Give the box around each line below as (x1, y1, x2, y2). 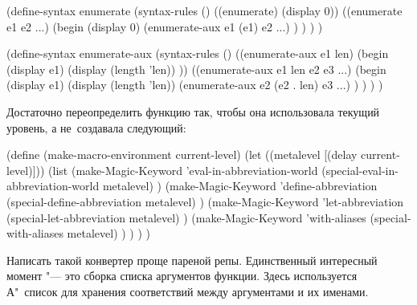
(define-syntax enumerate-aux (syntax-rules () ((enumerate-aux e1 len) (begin (6, 45, 389, 62)
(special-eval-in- (321, 161, 399, 178)
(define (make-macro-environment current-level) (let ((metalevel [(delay (6, 146, 358, 163)
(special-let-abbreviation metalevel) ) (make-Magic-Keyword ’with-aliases (6, 209, 366, 226)
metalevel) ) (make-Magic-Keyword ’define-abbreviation (102, 177, 378, 194)
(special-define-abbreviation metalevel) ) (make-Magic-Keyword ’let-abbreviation (6, 193, 404, 209)
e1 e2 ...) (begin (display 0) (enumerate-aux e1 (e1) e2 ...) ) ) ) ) (6, 18, 323, 35)
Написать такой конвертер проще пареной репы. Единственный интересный (6, 251, 378, 268)
